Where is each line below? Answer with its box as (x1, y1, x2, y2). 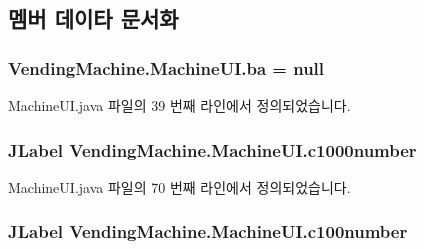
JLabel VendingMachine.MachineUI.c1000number (8, 137, 417, 162)
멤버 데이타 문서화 (8, 3, 179, 34)
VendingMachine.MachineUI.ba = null (8, 55, 325, 80)
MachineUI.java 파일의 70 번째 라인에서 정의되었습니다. (8, 176, 351, 197)
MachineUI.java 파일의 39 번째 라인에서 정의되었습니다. (8, 95, 351, 115)
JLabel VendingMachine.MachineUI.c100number (8, 219, 408, 244)
